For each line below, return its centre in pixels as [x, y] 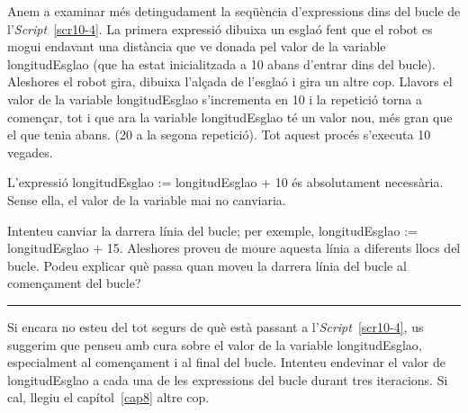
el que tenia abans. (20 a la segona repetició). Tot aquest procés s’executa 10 [219, 135]
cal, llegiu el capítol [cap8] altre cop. [108, 397]
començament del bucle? [74, 283]
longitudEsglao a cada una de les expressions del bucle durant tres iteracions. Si [228, 379]
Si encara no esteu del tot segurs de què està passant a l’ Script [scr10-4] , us [216, 326]
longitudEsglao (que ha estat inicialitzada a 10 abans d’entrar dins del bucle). [221, 63]
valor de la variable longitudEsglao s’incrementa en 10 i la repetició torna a [215, 99]
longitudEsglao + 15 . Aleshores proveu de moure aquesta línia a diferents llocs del [234, 248]
